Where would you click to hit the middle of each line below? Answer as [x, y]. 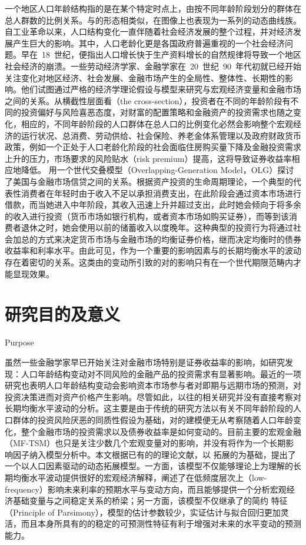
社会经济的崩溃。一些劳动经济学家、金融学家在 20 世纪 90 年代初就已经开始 [153, 66]
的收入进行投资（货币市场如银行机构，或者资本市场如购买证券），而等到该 [147, 216]
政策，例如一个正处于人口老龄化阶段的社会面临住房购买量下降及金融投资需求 [153, 147]
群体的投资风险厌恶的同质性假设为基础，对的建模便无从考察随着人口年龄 [153, 419]
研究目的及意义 [63, 314]
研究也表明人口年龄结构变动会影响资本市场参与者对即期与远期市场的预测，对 [153, 385]
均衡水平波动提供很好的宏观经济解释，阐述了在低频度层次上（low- [140, 477]
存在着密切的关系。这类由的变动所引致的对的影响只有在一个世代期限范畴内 [149, 262]
